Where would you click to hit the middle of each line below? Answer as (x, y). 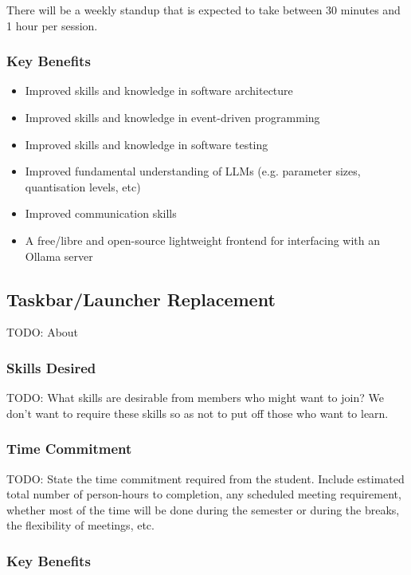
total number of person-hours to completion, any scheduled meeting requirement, (204, 494)
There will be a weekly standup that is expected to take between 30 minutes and (204, 10)
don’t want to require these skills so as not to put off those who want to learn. (198, 413)
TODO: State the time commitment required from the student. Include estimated (205, 478)
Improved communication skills (101, 213)
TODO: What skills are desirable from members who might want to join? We (195, 398)
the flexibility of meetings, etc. (80, 525)
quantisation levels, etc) (83, 186)
